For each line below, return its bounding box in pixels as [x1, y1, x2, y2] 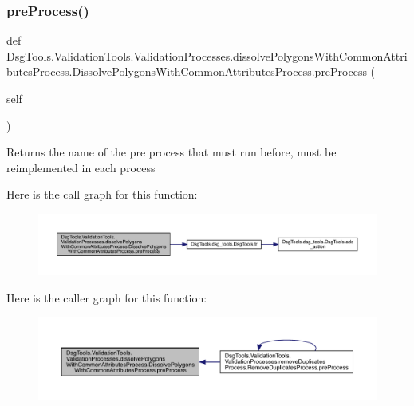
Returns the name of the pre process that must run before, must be [6, 144, 337, 160]
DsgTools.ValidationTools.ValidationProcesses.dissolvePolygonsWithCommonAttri [6, 47, 408, 64]
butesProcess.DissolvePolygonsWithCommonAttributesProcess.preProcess [6, 63, 367, 80]
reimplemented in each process [6, 159, 156, 175]
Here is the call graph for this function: [6, 186, 198, 203]
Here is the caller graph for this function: [6, 289, 207, 305]
